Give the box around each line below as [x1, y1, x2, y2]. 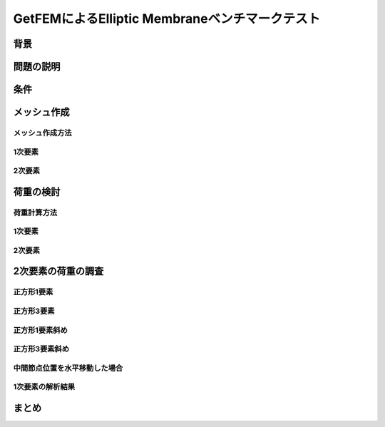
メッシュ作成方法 [13, 128, 72, 138]
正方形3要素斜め [13, 344, 70, 354]
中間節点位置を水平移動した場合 [13, 363, 123, 373]
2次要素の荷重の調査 [13, 265, 104, 277]
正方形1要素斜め [13, 325, 68, 335]
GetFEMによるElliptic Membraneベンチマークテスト [13, 11, 321, 26]
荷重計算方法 [13, 207, 58, 217]
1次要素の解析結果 [13, 382, 75, 392]
